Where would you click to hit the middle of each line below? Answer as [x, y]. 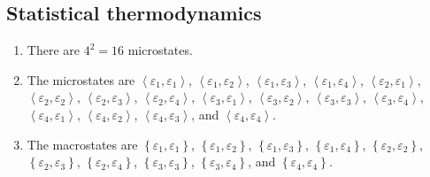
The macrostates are [82, 144]
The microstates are [81, 79]
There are [53, 50]
